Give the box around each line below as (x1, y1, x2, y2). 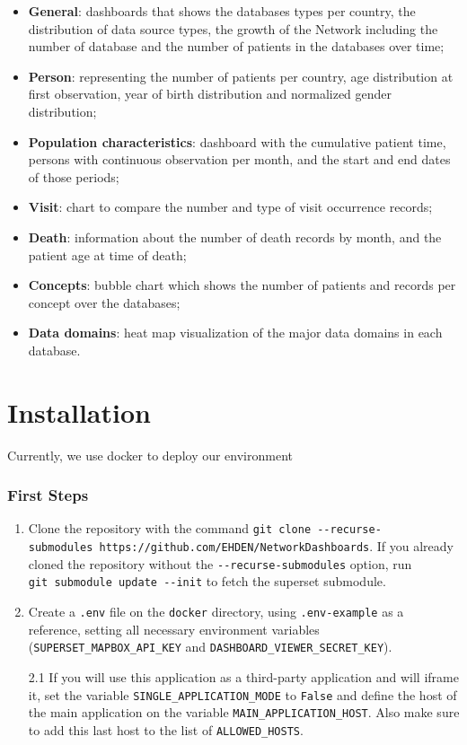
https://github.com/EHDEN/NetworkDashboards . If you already (99, 537, 454, 556)
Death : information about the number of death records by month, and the (28, 227, 442, 246)
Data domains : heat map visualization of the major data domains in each (28, 323, 443, 342)
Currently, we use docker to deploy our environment (7, 445, 293, 464)
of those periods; (28, 167, 119, 186)
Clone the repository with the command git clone (28, 519, 312, 538)
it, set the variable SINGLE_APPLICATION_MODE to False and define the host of (28, 685, 457, 704)
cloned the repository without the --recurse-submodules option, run (28, 554, 412, 573)
